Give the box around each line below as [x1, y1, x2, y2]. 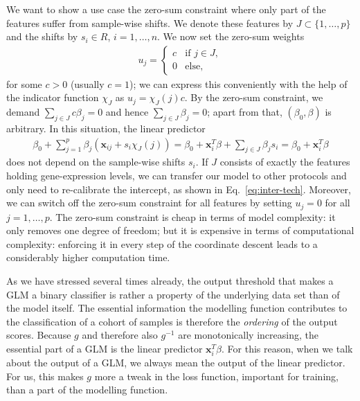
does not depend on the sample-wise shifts [6, 154, 186, 169]
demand [6, 105, 40, 119]
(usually [70, 76, 105, 91]
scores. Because [6, 328, 71, 342]
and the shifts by [6, 29, 78, 44]
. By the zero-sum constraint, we [184, 90, 323, 105]
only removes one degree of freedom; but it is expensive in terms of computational [6, 223, 354, 238]
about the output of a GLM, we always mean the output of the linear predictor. [6, 355, 345, 370]
